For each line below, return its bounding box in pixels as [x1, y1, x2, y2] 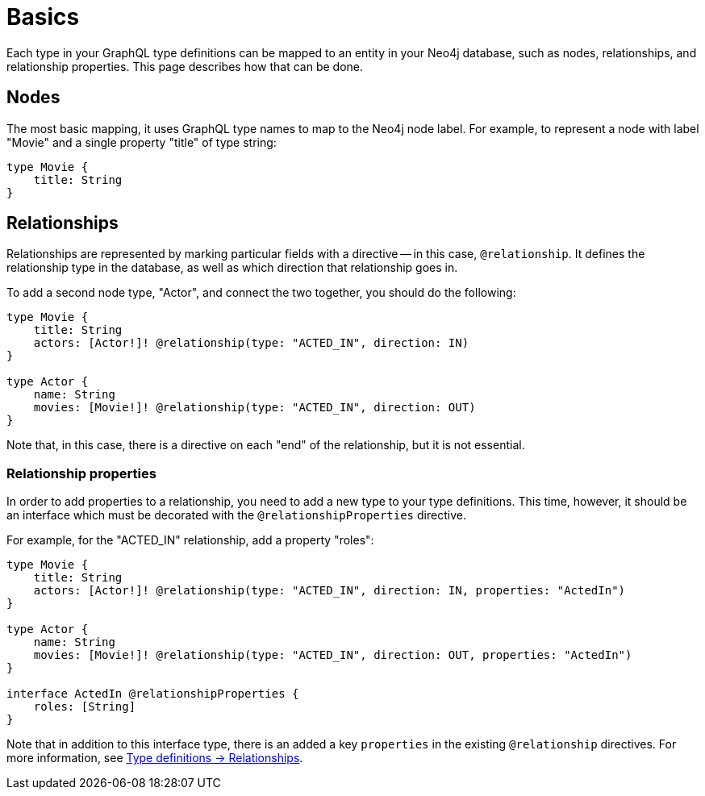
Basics [6, 3, 80, 31]
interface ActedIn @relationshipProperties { [6, 687, 299, 701]
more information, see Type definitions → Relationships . [6, 751, 303, 765]
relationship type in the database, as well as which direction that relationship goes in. [6, 260, 458, 275]
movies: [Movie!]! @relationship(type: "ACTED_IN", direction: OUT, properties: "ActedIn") [33, 648, 632, 662]
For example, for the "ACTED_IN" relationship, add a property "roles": [6, 533, 374, 548]
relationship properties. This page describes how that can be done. [6, 59, 364, 73]
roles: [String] [33, 700, 136, 714]
